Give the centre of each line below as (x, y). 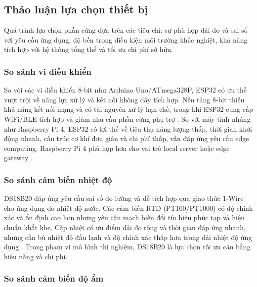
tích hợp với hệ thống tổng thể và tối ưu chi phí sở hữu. (88, 49)
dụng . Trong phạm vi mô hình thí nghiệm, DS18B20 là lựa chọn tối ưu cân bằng (127, 247)
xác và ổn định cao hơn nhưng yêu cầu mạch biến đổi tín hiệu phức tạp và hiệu (124, 217)
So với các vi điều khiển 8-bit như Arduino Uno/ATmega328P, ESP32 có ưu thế (126, 90)
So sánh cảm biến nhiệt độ (58, 179)
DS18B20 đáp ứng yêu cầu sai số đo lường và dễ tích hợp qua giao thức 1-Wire (124, 198)
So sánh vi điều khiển (48, 71)
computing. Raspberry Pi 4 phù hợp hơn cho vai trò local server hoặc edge (117, 148)
